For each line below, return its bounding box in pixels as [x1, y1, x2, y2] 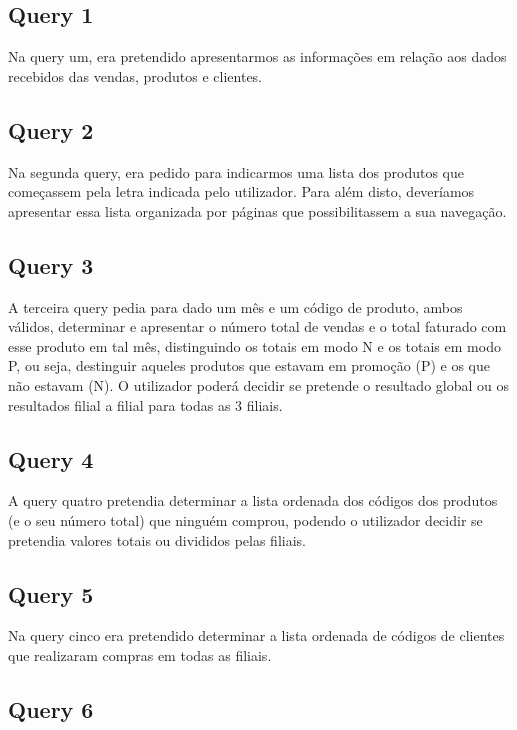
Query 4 [8, 443, 94, 474]
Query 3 [8, 249, 94, 280]
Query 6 [8, 693, 94, 724]
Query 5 [8, 578, 94, 609]
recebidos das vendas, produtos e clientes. [8, 65, 263, 86]
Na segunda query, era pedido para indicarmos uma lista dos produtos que [8, 161, 465, 182]
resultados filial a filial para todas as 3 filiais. [8, 394, 283, 415]
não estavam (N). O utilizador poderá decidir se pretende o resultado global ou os [8, 374, 510, 395]
